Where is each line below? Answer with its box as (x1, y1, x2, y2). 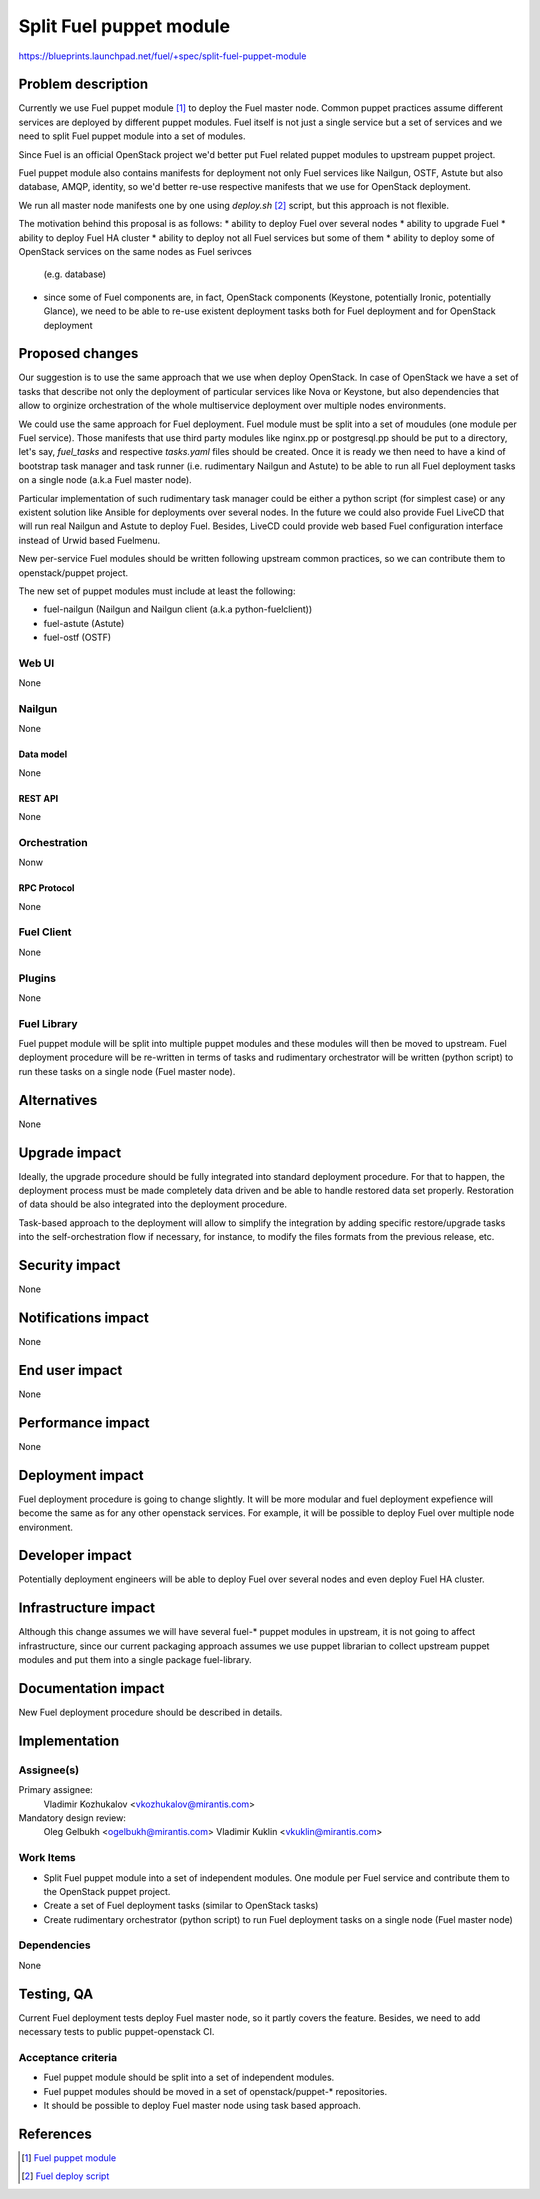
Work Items (18, 1851, 76, 1865)
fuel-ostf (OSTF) (43, 631, 112, 644)
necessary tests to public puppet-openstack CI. (18, 2026, 215, 2038)
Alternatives (18, 1091, 98, 1109)
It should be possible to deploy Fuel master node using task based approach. (43, 2100, 361, 2112)
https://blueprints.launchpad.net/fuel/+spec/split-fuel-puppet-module (18, 50, 307, 62)
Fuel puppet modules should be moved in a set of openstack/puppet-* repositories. (43, 2085, 388, 2097)
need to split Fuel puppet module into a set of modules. (18, 130, 246, 142)
